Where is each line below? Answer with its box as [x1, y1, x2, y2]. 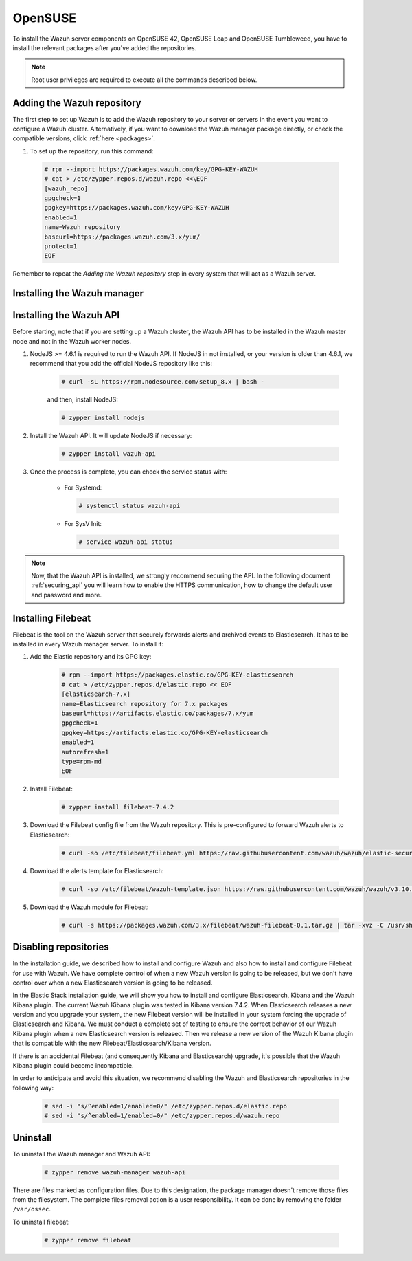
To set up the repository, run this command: [30, 146, 154, 155]
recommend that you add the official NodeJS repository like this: [30, 360, 213, 368]
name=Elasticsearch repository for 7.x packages [61, 700, 229, 708]
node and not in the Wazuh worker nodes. [12, 337, 132, 345]
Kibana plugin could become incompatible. [12, 1062, 134, 1070]
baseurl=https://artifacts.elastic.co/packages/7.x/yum [61, 710, 254, 718]
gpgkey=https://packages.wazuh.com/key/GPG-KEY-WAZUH [44, 204, 229, 212]
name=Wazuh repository [44, 223, 121, 231]
